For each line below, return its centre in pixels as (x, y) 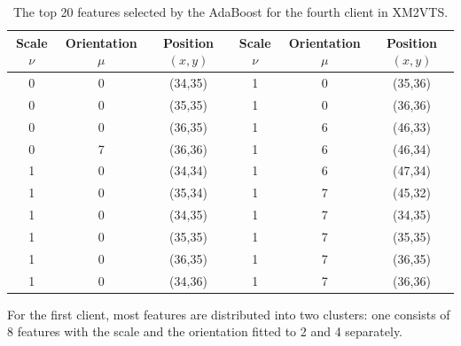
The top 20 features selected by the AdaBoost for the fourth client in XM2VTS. (230, 12)
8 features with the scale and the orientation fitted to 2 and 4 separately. (205, 331)
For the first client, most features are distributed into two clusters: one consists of (229, 314)
